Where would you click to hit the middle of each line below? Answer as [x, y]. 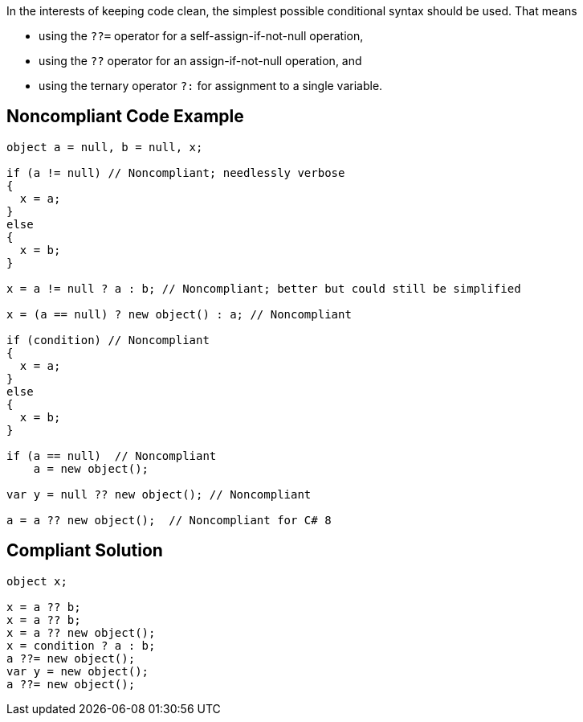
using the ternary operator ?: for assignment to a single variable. [211, 86]
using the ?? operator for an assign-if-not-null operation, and [200, 61]
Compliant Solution [85, 551]
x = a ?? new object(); [81, 632]
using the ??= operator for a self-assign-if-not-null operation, [201, 36]
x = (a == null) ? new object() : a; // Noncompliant [179, 314]
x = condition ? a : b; [81, 645]
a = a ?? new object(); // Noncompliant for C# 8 [169, 520]
